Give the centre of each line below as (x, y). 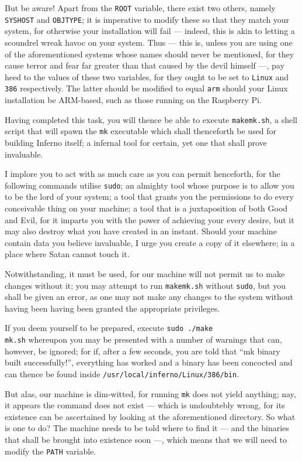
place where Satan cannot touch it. (67, 254)
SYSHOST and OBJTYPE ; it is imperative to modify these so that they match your (147, 19)
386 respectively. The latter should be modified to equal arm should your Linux (146, 88)
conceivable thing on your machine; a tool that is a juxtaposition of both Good (146, 208)
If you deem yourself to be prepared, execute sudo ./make (109, 328)
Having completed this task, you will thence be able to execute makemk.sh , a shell (151, 119)
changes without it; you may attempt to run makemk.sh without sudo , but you (145, 285)
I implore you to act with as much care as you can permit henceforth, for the (143, 174)
